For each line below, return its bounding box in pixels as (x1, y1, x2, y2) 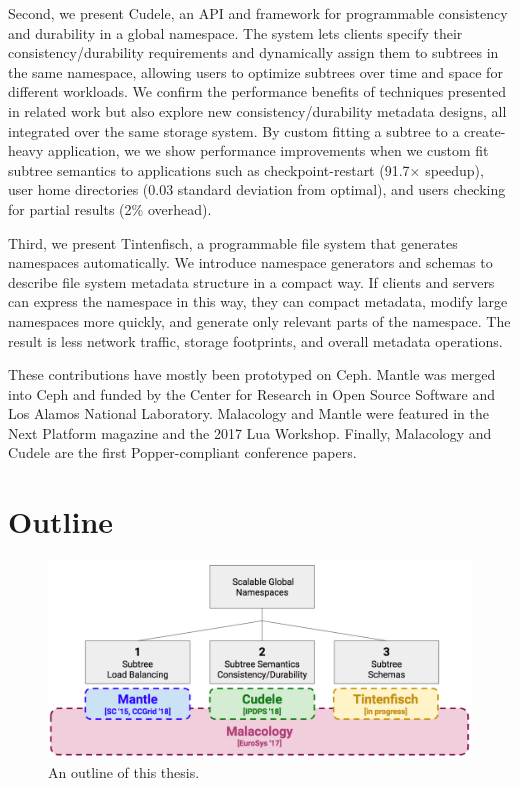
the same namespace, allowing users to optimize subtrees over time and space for (8, 61, 503, 82)
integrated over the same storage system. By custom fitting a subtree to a (8, 120, 460, 141)
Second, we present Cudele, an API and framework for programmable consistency (8, 3, 508, 23)
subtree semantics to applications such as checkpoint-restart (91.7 (8, 159, 410, 180)
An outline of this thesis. (48, 761, 200, 782)
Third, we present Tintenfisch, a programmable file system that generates (8, 232, 458, 253)
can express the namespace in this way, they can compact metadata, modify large (8, 291, 508, 312)
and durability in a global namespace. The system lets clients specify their (8, 22, 463, 43)
